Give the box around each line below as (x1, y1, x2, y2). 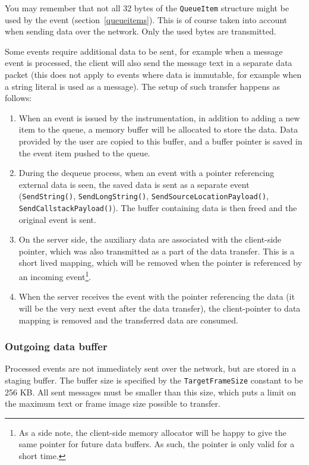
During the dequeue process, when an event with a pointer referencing (18, 166, 275, 179)
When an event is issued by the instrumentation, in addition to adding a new (18, 111, 300, 124)
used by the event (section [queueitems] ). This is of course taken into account (5, 13, 288, 26)
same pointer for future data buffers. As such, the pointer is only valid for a (18, 438, 295, 450)
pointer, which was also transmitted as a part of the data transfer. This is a (18, 244, 295, 257)
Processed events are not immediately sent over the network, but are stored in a (5, 362, 296, 375)
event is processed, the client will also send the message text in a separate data (5, 56, 292, 69)
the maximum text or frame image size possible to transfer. (5, 397, 220, 410)
